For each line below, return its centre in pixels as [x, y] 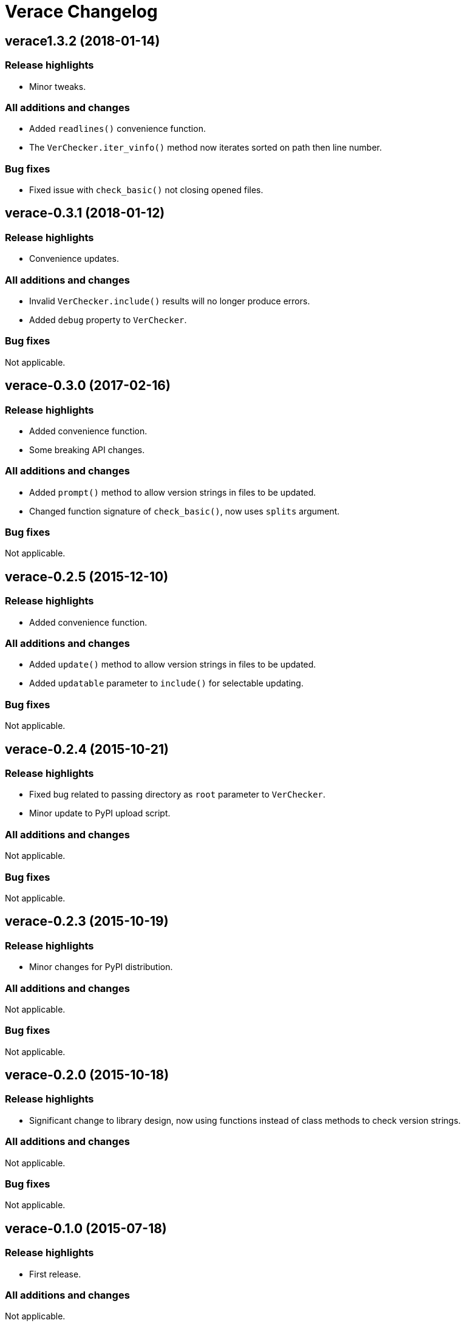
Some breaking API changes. [87, 450]
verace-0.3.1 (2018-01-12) [85, 213]
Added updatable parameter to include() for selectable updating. [166, 683]
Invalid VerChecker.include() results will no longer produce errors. [170, 301]
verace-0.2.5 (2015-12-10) [87, 576]
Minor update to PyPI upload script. [100, 813]
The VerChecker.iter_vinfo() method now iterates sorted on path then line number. [206, 148]
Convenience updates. [74, 259]
